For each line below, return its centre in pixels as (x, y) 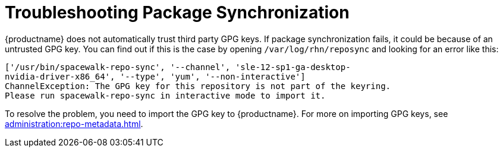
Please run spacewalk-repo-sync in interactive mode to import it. (165, 95)
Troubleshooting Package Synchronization (177, 12)
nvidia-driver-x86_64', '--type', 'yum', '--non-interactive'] (155, 76)
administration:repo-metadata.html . (74, 123)
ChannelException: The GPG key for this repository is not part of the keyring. (198, 86)
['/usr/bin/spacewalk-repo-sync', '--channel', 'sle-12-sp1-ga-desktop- (178, 67)
